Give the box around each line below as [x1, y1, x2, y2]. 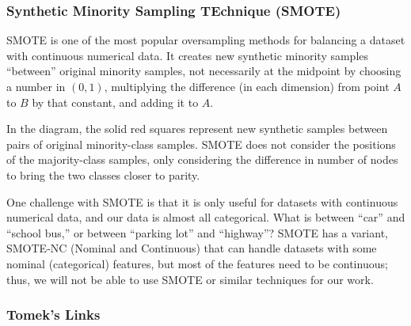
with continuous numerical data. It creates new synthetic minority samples [6, 47, 369, 63]
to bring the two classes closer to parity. [6, 166, 200, 183]
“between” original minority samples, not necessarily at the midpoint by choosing [6, 63, 401, 79]
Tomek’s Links [6, 305, 101, 324]
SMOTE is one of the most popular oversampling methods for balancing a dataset [6, 32, 405, 48]
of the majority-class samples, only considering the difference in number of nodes [6, 151, 398, 168]
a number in [6, 78, 66, 94]
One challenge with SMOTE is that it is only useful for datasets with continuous [6, 193, 398, 210]
